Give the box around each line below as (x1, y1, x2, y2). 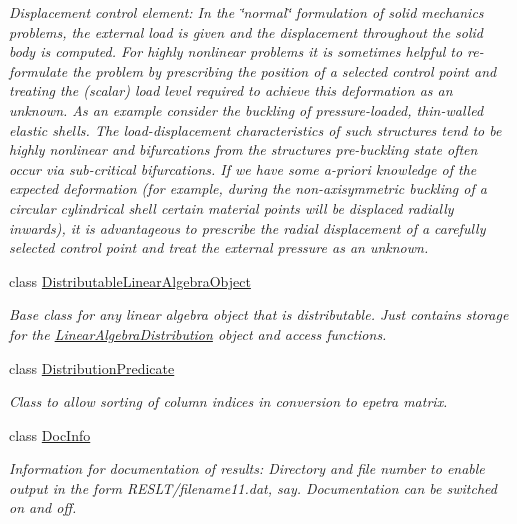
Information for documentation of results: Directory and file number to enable (9, 458, 485, 479)
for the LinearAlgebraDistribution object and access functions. (9, 323, 387, 344)
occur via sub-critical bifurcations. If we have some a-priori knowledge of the (9, 158, 477, 179)
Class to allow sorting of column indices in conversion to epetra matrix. (9, 391, 448, 412)
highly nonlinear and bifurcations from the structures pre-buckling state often (9, 139, 478, 160)
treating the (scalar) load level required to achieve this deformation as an (9, 80, 453, 101)
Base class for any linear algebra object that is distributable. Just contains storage (9, 304, 509, 325)
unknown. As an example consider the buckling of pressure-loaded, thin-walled (9, 99, 484, 120)
